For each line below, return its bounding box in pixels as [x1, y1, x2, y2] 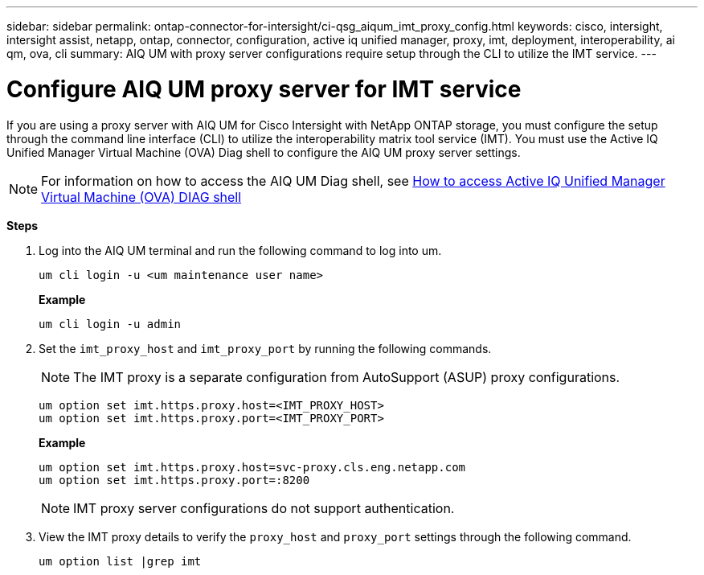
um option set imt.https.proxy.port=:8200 [39, 473, 310, 487]
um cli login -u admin [39, 317, 182, 331]
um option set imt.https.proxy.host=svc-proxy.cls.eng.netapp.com [39, 460, 466, 474]
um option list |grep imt [39, 554, 202, 568]
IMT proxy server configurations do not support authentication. [73, 499, 455, 516]
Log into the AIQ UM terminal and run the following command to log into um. [39, 243, 442, 257]
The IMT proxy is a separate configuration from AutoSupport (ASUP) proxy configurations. [73, 368, 620, 385]
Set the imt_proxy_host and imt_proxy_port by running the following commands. [39, 341, 492, 355]
